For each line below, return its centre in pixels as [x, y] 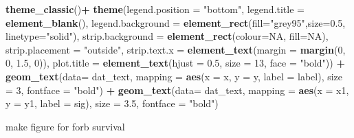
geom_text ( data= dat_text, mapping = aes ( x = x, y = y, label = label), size [174, 76]
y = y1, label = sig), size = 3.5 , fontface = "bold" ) [112, 103]
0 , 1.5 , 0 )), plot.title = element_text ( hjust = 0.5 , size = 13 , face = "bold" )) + [175, 63]
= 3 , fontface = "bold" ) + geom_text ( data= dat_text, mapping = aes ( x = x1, [177, 90]
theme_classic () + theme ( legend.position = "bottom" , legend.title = [155, 9]
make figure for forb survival [65, 126]
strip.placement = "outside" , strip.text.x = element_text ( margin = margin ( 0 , [176, 49]
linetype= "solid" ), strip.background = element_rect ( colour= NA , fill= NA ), [167, 36]
